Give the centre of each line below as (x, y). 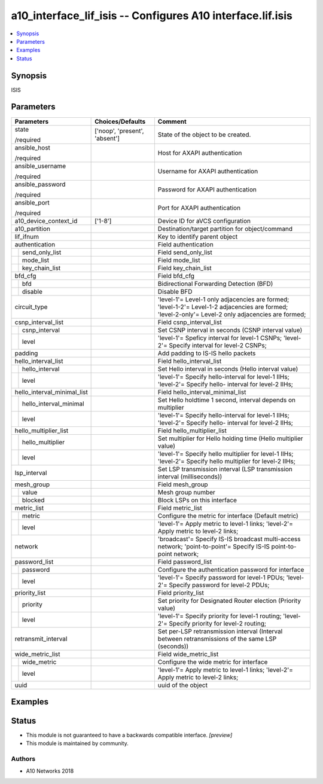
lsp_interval (31, 472)
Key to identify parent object (198, 236)
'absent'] (107, 138)
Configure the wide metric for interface (213, 662)
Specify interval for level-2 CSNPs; (218, 345)
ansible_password (40, 184)
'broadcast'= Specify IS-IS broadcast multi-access (229, 539)
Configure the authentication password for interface (231, 569)
